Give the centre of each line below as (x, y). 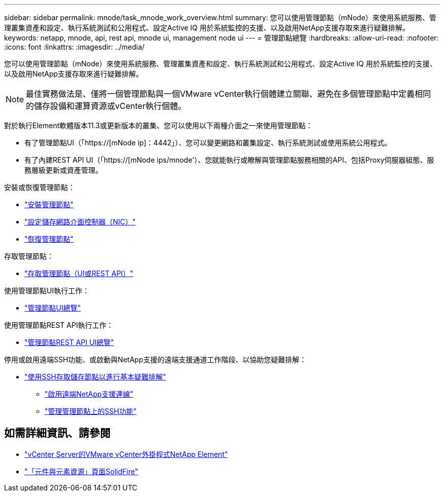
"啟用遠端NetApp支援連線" (89, 394)
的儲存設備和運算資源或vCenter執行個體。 (106, 106)
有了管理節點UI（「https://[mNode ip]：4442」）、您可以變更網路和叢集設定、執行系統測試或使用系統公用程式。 (208, 143)
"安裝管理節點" (49, 204)
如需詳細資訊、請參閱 (57, 433)
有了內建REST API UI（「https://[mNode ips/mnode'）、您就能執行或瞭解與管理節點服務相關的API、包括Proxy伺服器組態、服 (229, 160)
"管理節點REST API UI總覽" (69, 342)
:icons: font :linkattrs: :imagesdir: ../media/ (75, 47)
